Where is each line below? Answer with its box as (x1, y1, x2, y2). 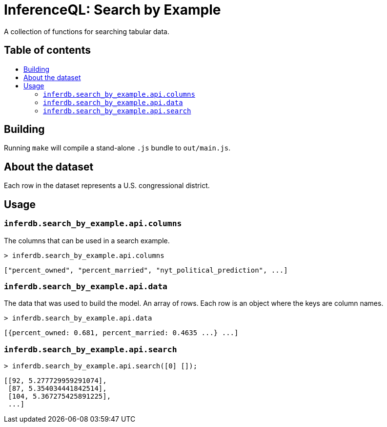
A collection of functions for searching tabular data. (4, 27, 169, 36)
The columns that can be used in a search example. (4, 236, 170, 245)
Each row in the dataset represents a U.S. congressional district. (4, 181, 210, 190)
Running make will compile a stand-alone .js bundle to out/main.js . (4, 144, 231, 152)
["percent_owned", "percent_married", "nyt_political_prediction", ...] (4, 266, 288, 274)
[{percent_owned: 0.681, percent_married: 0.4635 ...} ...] (4, 329, 239, 337)
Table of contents (4, 44, 91, 57)
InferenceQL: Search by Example (4, 1, 221, 18)
